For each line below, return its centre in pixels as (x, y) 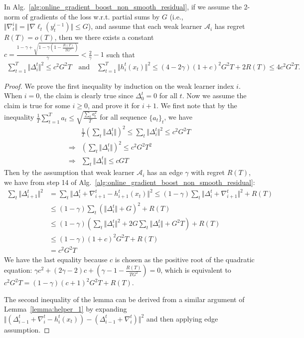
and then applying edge (182, 318)
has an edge (165, 172)
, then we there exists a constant (104, 37)
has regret (230, 26)
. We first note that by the (197, 105)
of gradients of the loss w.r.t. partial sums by (91, 16)
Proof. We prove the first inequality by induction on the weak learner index (119, 85)
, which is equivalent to (196, 270)
